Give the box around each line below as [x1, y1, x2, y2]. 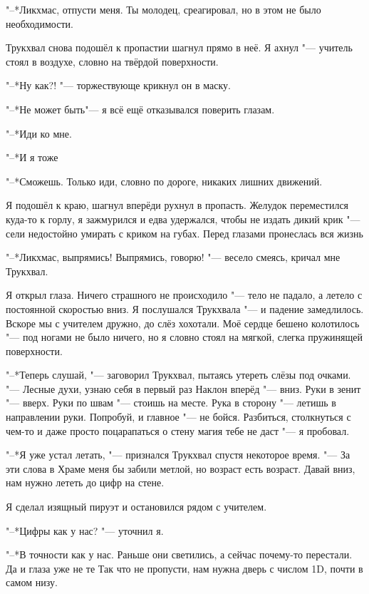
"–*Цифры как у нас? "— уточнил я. [6, 523, 164, 538]
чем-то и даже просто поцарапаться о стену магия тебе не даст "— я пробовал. [6, 423, 350, 438]
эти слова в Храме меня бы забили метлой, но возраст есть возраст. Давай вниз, [6, 461, 355, 476]
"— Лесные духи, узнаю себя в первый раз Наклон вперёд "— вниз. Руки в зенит [6, 381, 361, 396]
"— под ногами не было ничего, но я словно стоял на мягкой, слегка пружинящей [6, 329, 363, 344]
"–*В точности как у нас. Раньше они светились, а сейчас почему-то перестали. [6, 547, 353, 562]
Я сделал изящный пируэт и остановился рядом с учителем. [6, 499, 267, 514]
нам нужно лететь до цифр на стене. [6, 475, 165, 490]
